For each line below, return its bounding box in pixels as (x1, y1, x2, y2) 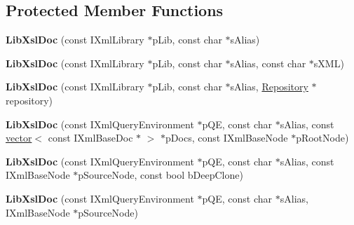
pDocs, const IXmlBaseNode (165, 130, 288, 145)
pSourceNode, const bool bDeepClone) (78, 168, 243, 182)
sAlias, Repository (230, 79, 308, 94)
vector (6, 130, 32, 145)
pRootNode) (296, 130, 349, 145)
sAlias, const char (230, 55, 306, 70)
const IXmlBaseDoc (48, 130, 133, 145)
